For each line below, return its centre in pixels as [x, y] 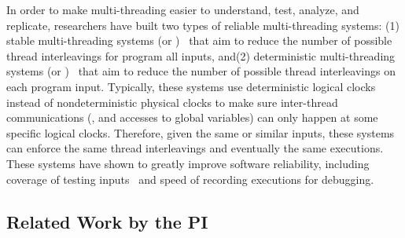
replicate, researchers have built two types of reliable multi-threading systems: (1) [203, 25]
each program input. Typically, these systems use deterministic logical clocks [191, 86]
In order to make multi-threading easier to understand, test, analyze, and [183, 9]
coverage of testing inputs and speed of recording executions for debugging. [190, 179]
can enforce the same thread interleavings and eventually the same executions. [195, 148]
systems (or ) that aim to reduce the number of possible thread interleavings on [201, 71]
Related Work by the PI [107, 221]
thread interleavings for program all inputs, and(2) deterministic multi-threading [201, 55]
